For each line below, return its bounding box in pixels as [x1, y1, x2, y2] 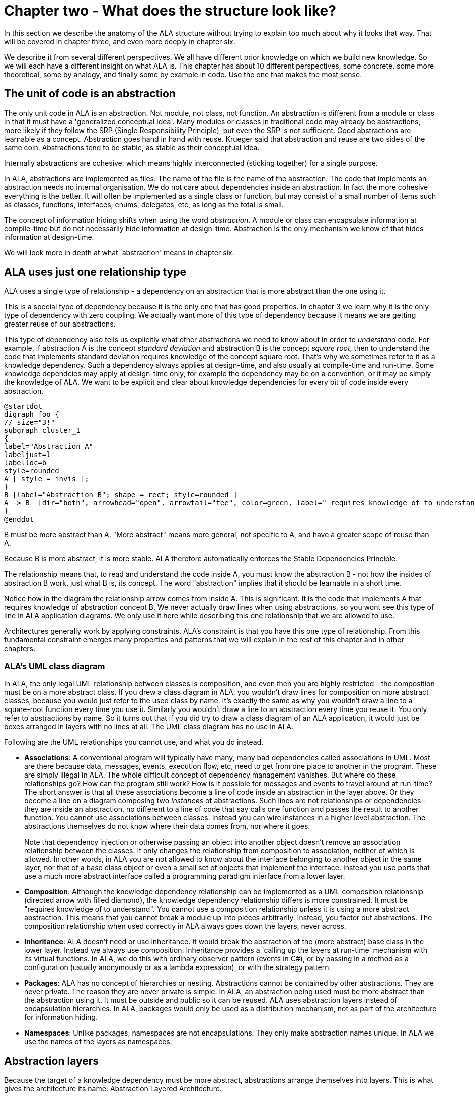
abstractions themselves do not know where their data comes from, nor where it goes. [24, 822, 310, 831]
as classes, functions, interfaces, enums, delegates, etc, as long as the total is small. [4, 200, 284, 209]
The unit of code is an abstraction [4, 87, 176, 100]
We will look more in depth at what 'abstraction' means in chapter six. [4, 248, 234, 257]
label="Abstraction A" [4, 442, 94, 451]
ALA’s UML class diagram [4, 661, 105, 671]
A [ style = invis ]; [4, 475, 89, 483]
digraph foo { [4, 410, 59, 419]
